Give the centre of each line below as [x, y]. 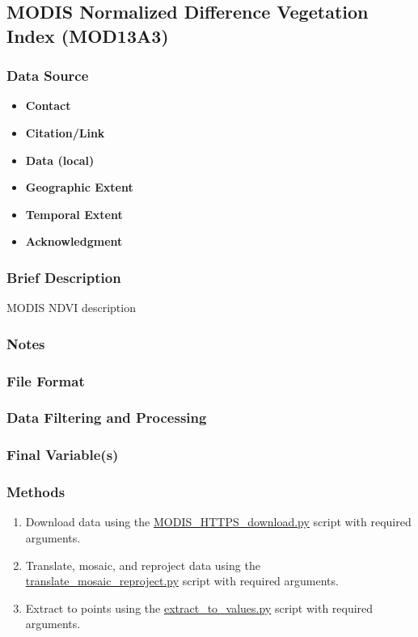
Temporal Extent [74, 214]
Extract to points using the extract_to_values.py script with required [199, 607]
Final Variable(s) [63, 455]
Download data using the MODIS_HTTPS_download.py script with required [218, 522]
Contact [48, 105]
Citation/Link [65, 132]
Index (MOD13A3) [88, 35]
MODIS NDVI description [71, 308]
